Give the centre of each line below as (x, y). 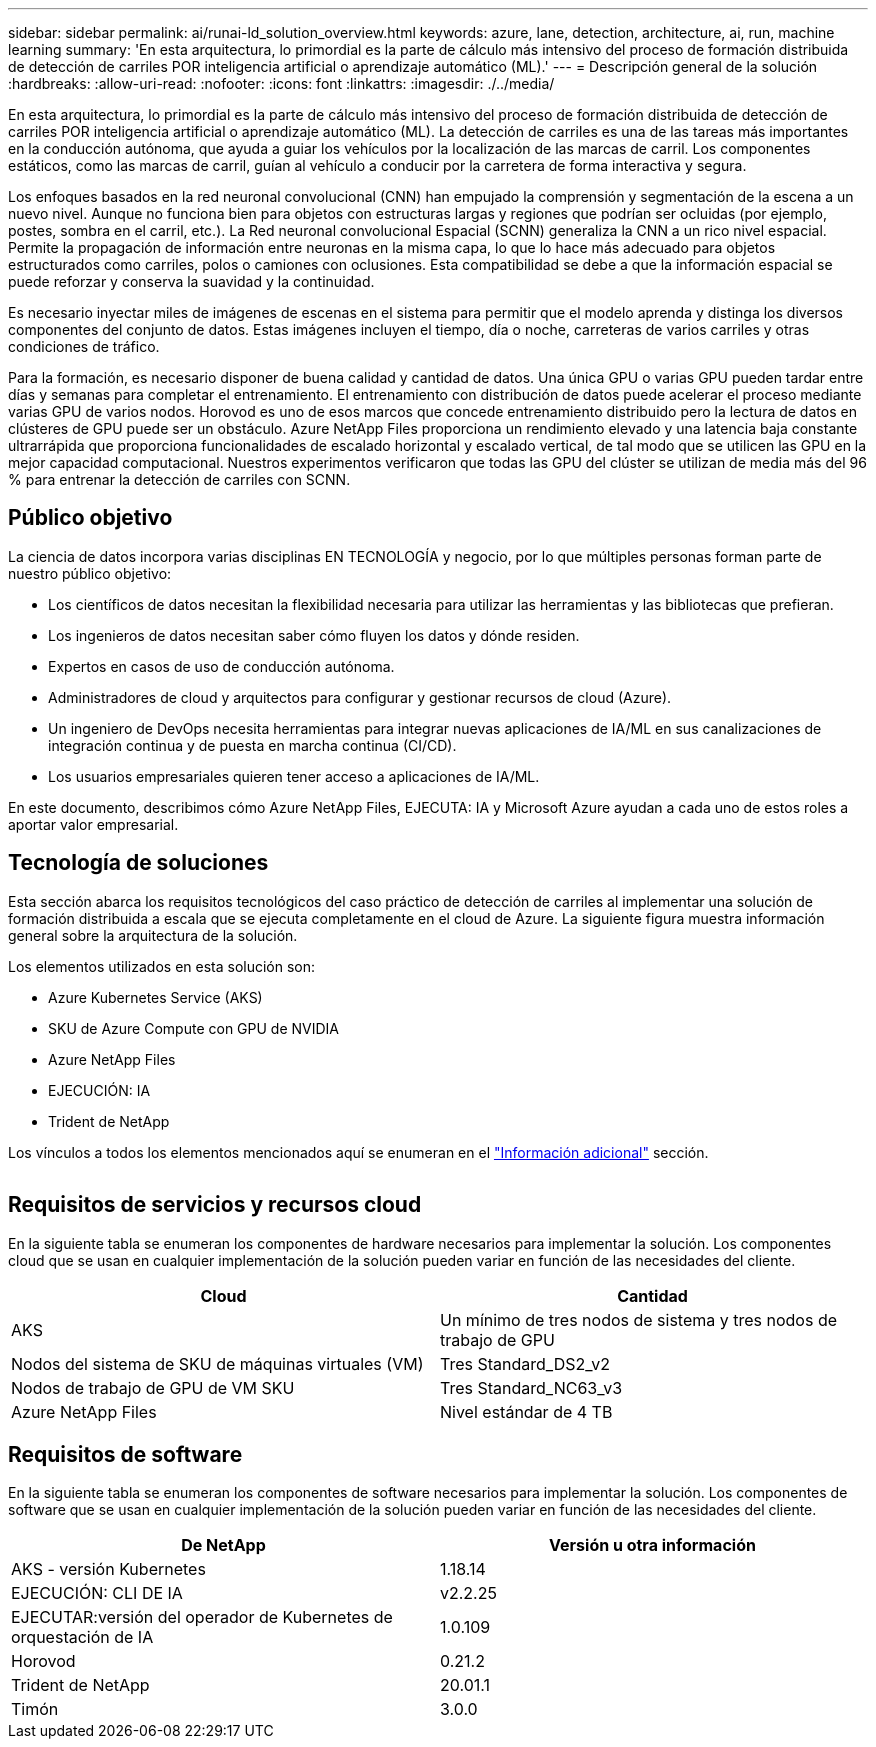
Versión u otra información (652, 1545)
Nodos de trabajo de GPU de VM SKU (153, 1387)
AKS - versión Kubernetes (108, 1569)
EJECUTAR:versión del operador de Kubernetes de (202, 1617)
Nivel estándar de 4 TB (526, 1411)
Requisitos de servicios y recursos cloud (215, 1205)
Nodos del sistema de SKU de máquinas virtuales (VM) (217, 1363)
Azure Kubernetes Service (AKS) (155, 997)
